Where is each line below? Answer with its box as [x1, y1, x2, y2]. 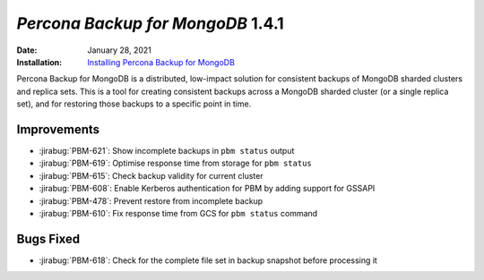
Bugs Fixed [16, 231, 81, 246]
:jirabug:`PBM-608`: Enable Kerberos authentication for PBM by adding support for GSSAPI [39, 183, 376, 194]
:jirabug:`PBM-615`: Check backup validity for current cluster [39, 170, 264, 181]
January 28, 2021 [87, 45, 152, 55]
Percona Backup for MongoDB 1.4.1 [16, 13, 284, 33]
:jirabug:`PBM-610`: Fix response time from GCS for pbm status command [39, 208, 318, 218]
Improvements [16, 122, 100, 137]
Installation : [16, 56, 63, 67]
